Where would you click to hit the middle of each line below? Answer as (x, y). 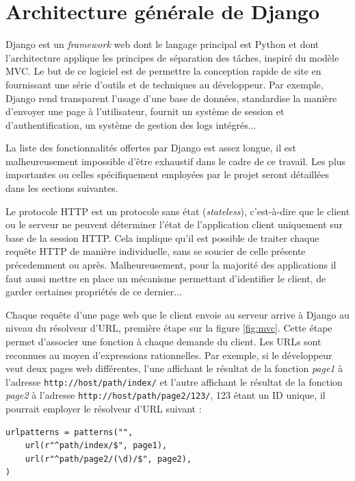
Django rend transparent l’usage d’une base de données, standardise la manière (171, 98)
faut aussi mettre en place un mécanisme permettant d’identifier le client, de (166, 278)
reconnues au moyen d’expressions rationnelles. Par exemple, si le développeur (169, 355)
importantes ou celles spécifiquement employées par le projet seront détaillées (168, 174)
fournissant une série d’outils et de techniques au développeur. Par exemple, (165, 84)
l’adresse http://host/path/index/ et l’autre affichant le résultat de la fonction (174, 381)
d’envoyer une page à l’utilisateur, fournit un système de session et (145, 111)
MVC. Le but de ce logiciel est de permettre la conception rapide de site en (163, 71)
